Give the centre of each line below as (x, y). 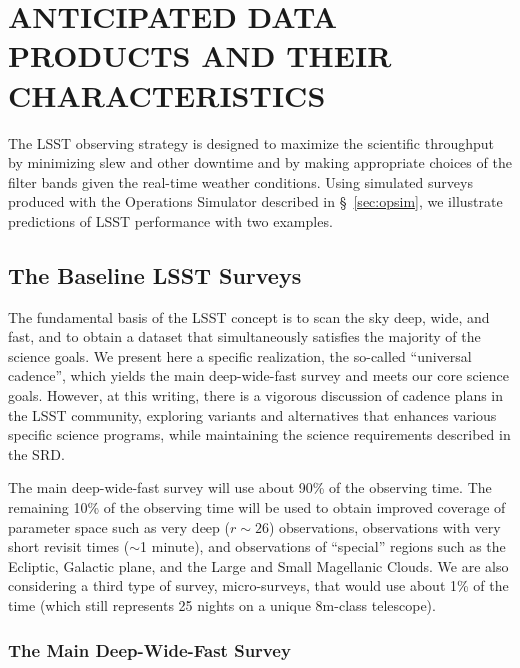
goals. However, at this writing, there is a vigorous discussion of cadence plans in (256, 395)
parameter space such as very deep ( (119, 526)
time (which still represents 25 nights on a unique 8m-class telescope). (222, 604)
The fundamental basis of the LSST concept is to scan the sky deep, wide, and (249, 316)
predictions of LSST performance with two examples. (170, 220)
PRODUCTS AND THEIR (200, 55)
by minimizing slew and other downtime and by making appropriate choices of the (260, 162)
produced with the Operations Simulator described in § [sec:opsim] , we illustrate (255, 201)
